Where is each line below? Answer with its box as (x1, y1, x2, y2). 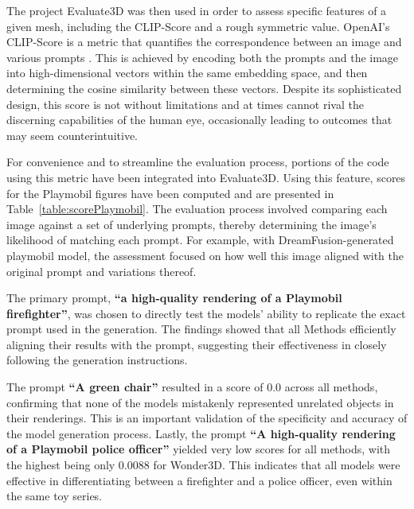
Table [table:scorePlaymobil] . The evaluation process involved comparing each (6, 200, 388, 217)
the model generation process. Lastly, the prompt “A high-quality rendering (6, 425, 396, 441)
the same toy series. (6, 488, 103, 504)
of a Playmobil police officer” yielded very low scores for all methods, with (6, 441, 391, 457)
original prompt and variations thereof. (6, 262, 197, 279)
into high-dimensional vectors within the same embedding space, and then (6, 64, 368, 81)
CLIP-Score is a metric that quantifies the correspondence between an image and (6, 33, 402, 50)
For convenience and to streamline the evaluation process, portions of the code (6, 153, 389, 170)
